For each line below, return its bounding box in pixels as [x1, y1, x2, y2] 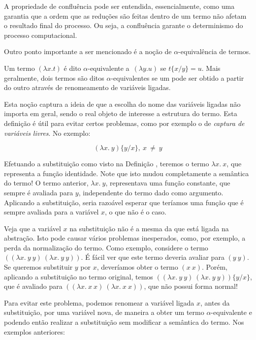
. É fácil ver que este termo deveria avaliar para [81, 252, 224, 262]
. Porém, [202, 262, 227, 272]
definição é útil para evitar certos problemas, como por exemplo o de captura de [4, 118, 245, 128]
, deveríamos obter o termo [96, 262, 178, 272]
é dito [64, 62, 81, 73]
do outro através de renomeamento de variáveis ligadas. [4, 82, 171, 93]
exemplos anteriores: [4, 326, 65, 337]
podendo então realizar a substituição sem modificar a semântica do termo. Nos [4, 317, 244, 327]
